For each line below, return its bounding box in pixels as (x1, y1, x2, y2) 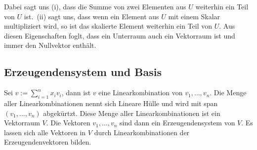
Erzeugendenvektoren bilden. (4, 137, 91, 147)
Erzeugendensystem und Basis (4, 64, 162, 79)
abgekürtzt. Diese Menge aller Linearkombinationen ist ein (43, 108, 220, 118)
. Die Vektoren (46, 117, 90, 128)
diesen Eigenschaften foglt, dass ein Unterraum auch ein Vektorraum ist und (4, 30, 235, 40)
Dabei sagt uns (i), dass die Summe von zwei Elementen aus (4, 1, 186, 11)
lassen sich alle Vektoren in (4, 127, 86, 137)
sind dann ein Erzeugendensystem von (120, 117, 235, 128)
